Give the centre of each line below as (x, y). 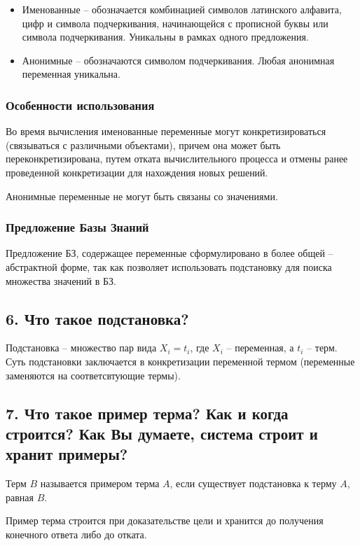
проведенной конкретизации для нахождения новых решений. (137, 172)
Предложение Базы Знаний (77, 227)
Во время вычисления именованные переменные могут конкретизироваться (166, 131)
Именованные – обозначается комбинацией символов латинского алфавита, (182, 9)
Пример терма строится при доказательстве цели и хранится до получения (165, 520)
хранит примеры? (67, 454)
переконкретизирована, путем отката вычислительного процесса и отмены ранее (177, 159)
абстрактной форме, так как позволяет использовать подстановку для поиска (169, 266)
